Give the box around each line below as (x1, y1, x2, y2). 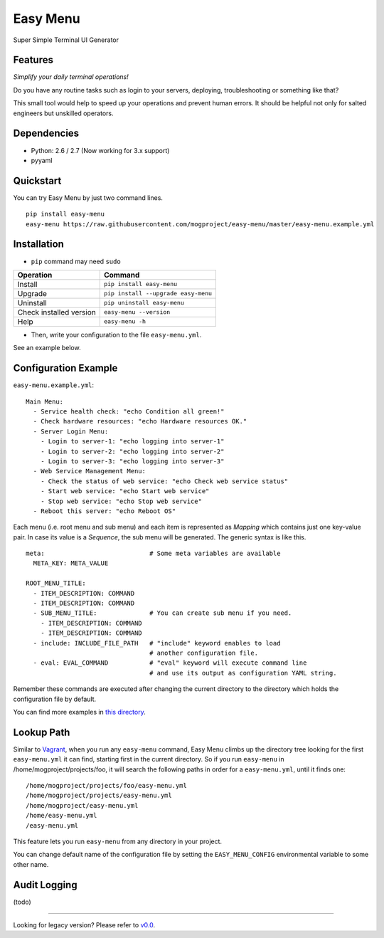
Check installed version (17, 307, 96, 317)
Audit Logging (13, 879, 78, 891)
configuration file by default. (13, 695, 97, 703)
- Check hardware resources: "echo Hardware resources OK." (33, 417, 247, 426)
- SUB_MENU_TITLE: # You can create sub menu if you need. (33, 609, 292, 617)
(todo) (13, 897, 31, 906)
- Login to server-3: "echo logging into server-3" (40, 457, 225, 465)
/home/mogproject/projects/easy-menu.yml (26, 791, 172, 800)
